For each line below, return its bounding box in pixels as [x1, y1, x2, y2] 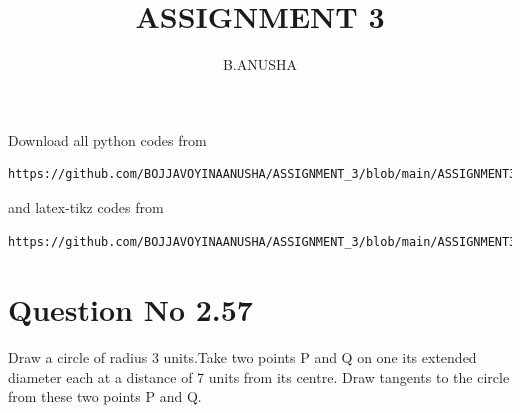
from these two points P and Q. [8, 386, 202, 407]
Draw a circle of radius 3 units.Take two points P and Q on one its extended [8, 347, 477, 368]
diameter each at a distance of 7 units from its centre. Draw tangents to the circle [8, 366, 510, 387]
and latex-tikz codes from [8, 196, 164, 217]
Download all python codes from [8, 129, 207, 150]
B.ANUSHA [222, 54, 298, 75]
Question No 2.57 [8, 289, 253, 330]
